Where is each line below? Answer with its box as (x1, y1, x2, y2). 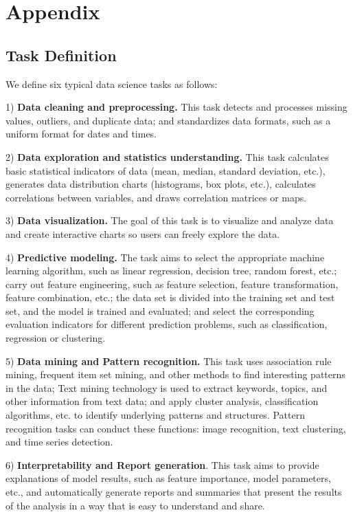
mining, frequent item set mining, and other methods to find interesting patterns (5, 367, 345, 382)
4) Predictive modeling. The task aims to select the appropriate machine (5, 250, 325, 264)
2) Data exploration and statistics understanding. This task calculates (5, 149, 329, 164)
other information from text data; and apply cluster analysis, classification (5, 394, 319, 408)
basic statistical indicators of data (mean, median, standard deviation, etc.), (5, 163, 326, 177)
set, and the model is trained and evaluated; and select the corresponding (5, 303, 315, 318)
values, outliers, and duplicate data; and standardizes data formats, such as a (5, 113, 331, 127)
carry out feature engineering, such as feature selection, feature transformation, (5, 276, 339, 291)
